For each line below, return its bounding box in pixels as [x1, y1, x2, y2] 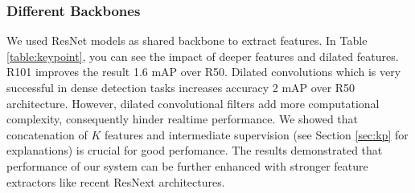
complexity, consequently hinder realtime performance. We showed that [6, 111, 359, 127]
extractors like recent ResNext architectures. [6, 173, 225, 190]
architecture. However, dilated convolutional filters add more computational [6, 94, 380, 111]
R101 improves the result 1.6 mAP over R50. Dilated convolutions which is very [6, 63, 401, 80]
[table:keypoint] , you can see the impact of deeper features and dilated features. [6, 47, 399, 64]
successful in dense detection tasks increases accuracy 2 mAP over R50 [6, 79, 355, 95]
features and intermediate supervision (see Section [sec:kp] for [104, 126, 409, 143]
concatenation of [6, 126, 88, 143]
